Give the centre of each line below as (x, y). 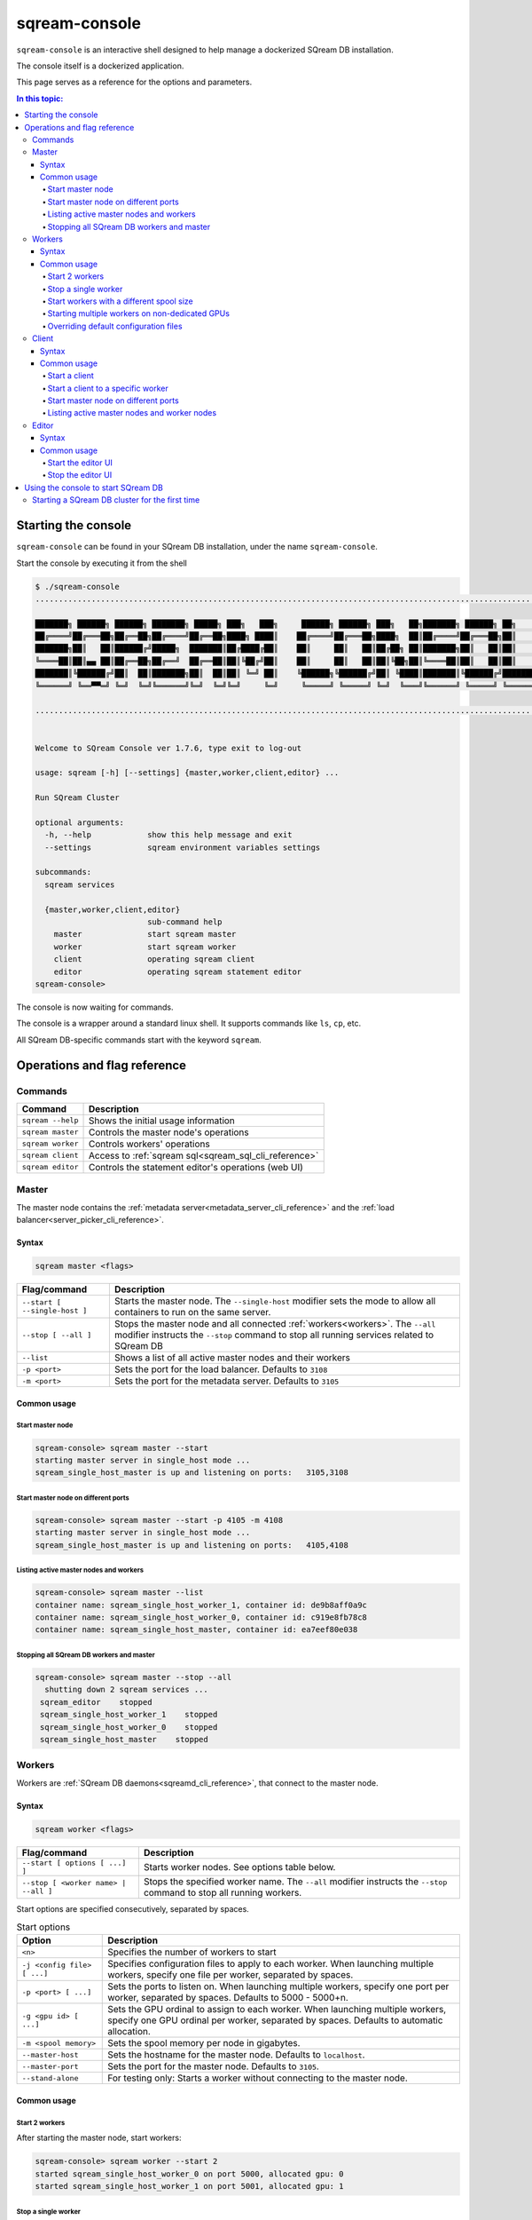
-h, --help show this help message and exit (168, 835)
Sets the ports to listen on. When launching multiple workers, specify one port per (278, 1986)
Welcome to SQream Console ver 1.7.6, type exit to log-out (168, 748)
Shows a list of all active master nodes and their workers (232, 1358)
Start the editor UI (80, 463)
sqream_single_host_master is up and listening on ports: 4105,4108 (192, 1545)
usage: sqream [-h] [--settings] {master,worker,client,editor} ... (187, 773)
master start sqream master (145, 934)
